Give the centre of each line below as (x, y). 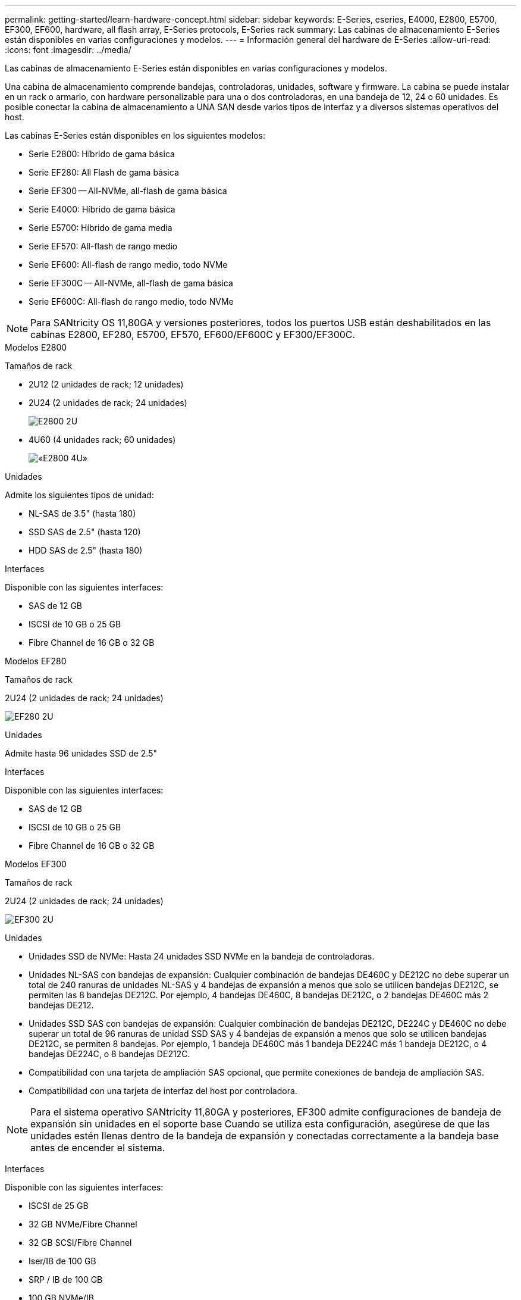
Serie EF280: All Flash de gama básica (104, 172)
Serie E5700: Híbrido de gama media (101, 228)
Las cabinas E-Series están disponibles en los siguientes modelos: (135, 135)
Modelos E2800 (36, 347)
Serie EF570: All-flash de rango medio (103, 246)
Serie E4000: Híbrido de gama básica (102, 209)
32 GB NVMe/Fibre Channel (83, 1224)
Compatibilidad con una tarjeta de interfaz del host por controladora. (163, 1091)
